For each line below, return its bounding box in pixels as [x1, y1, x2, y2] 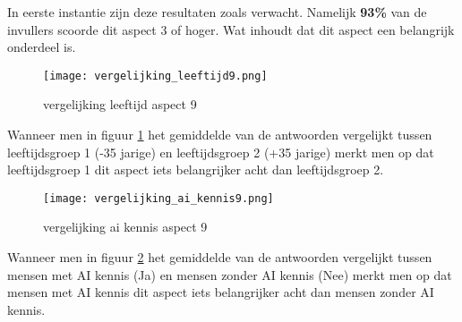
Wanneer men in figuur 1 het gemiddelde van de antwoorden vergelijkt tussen [7, 125, 432, 144]
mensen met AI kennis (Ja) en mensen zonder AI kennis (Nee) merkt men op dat [7, 265, 452, 284]
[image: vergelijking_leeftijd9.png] [43, 69, 268, 82]
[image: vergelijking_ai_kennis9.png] [43, 191, 274, 205]
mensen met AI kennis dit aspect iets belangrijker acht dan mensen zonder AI [7, 283, 434, 301]
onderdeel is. [7, 38, 76, 56]
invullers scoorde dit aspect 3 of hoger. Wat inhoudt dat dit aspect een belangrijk [7, 20, 455, 38]
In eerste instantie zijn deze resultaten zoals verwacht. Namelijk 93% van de [7, 3, 427, 21]
